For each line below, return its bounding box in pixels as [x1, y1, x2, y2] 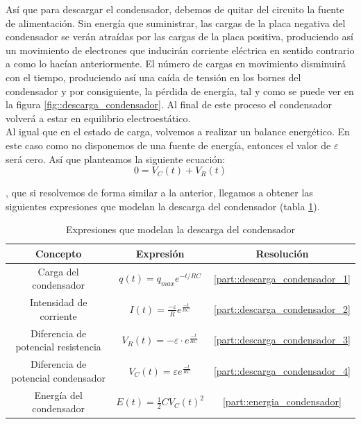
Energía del [34, 387, 83, 402]
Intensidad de [29, 295, 87, 309]
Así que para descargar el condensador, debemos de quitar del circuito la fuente [6, 2, 344, 16]
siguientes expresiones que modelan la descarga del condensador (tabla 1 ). [6, 198, 320, 213]
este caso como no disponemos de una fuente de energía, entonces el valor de [6, 137, 331, 152]
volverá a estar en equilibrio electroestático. [6, 110, 191, 125]
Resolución [255, 246, 309, 260]
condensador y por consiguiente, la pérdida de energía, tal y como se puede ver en [6, 83, 354, 98]
